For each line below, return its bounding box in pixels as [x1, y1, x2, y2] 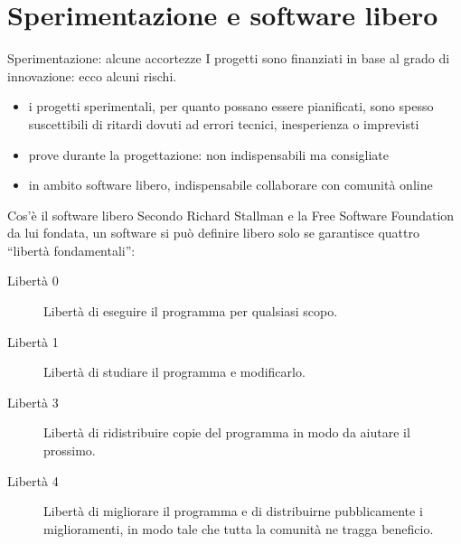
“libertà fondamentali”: [7, 240, 136, 259]
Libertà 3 [7, 392, 59, 411]
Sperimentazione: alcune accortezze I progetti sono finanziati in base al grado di [7, 49, 450, 68]
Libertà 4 [7, 471, 59, 490]
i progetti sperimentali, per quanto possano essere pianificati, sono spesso [28, 97, 434, 116]
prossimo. [43, 441, 96, 460]
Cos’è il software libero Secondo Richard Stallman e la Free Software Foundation [7, 205, 455, 224]
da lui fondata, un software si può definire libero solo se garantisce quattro [7, 223, 419, 242]
